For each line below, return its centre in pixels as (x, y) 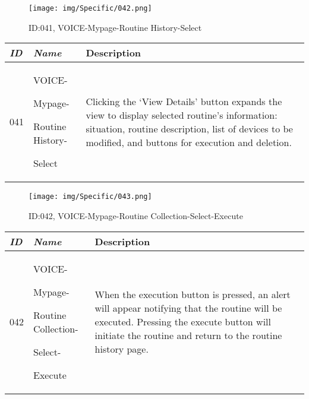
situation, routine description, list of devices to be (189, 128)
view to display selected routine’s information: (182, 115)
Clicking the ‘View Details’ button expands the (184, 101)
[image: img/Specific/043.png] (90, 197)
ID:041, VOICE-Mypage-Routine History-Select (115, 27)
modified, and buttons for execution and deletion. (189, 142)
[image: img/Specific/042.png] (90, 8)
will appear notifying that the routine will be (188, 308)
